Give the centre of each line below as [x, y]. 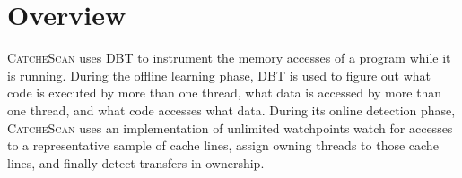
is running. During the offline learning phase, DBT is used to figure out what [219, 75]
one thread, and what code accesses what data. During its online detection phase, [231, 110]
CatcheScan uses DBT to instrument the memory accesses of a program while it [229, 58]
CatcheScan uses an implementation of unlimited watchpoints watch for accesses [230, 127]
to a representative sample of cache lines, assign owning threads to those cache [223, 145]
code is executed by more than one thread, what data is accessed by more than [225, 93]
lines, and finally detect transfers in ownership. [136, 162]
